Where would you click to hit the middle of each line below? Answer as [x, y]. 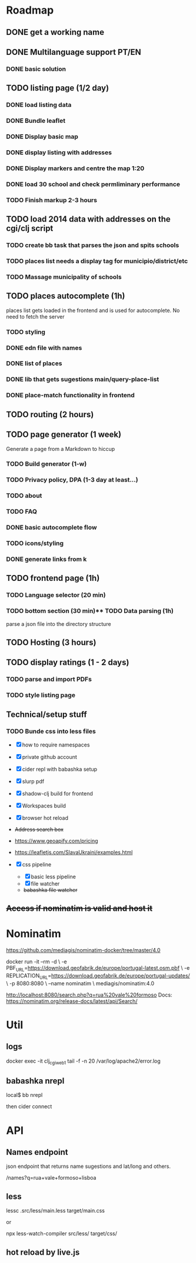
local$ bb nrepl [24, 1095]
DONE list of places [34, 363]
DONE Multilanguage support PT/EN [74, 52]
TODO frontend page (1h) [53, 578]
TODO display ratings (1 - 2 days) [68, 663]
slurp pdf [33, 781]
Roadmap [30, 10]
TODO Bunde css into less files [51, 731]
